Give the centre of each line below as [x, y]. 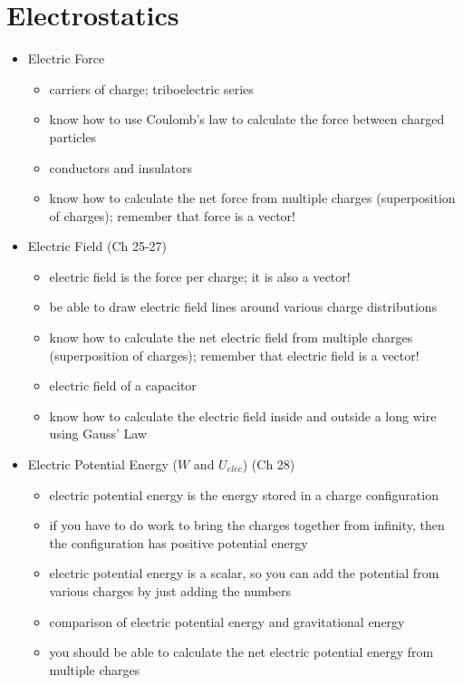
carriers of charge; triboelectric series [151, 88]
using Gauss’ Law [98, 434]
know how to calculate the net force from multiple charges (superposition [252, 198]
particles [73, 136]
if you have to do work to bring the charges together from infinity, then [247, 525]
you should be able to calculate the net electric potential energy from [241, 652]
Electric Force [66, 58]
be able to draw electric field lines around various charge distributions [243, 307]
